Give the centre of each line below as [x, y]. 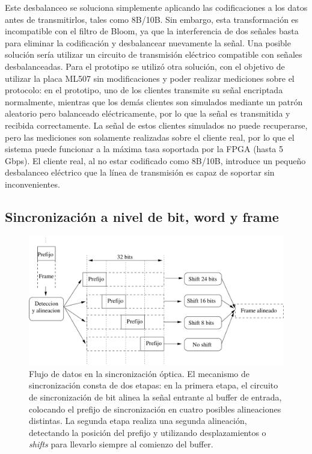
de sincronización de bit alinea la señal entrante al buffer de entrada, [155, 397]
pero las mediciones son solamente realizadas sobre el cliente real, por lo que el [150, 137]
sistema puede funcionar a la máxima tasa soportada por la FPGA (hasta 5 [144, 149]
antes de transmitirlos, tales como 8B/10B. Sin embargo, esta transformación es [152, 19]
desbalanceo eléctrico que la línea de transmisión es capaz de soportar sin [140, 172]
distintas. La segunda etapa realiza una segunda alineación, [138, 421]
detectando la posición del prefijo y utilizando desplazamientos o [148, 432]
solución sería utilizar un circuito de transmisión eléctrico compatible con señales [154, 54]
